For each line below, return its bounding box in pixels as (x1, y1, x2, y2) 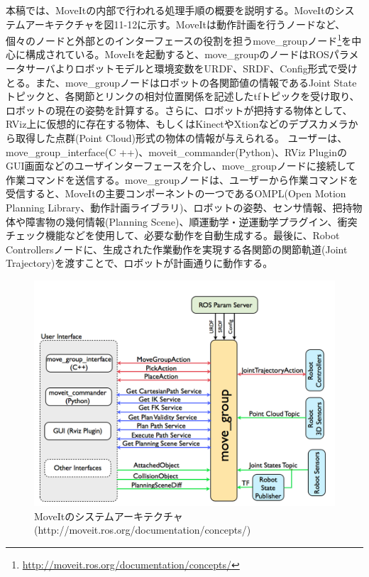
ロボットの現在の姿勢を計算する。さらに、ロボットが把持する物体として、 (6, 102, 353, 117)
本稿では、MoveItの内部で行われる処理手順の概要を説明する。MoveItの (6, 3, 335, 17)
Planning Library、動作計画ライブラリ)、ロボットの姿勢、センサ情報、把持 (6, 199, 353, 214)
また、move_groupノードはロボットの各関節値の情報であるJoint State (35, 75, 357, 89)
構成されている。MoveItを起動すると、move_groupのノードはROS (25, 47, 329, 62)
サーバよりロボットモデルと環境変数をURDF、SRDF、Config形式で (25, 61, 338, 76)
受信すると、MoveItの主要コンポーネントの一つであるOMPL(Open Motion (6, 186, 346, 201)
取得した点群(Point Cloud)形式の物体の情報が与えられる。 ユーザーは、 (15, 131, 348, 145)
